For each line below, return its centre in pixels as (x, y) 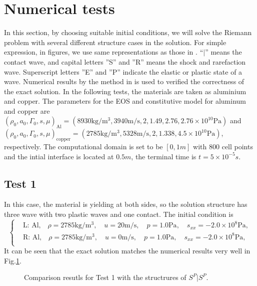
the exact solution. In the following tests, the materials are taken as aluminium (125, 91)
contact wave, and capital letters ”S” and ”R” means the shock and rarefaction (125, 61)
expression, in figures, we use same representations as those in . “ (104, 52)
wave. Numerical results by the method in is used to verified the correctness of (124, 81)
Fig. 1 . (13, 260)
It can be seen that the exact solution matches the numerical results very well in (127, 251)
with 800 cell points (223, 147)
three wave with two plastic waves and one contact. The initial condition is (119, 214)
